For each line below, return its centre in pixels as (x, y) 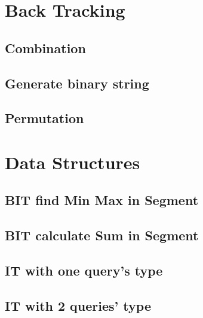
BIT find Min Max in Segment (102, 200)
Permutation (44, 118)
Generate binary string (77, 83)
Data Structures (73, 162)
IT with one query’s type (84, 270)
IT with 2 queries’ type (78, 305)
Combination (45, 48)
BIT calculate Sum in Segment (102, 235)
